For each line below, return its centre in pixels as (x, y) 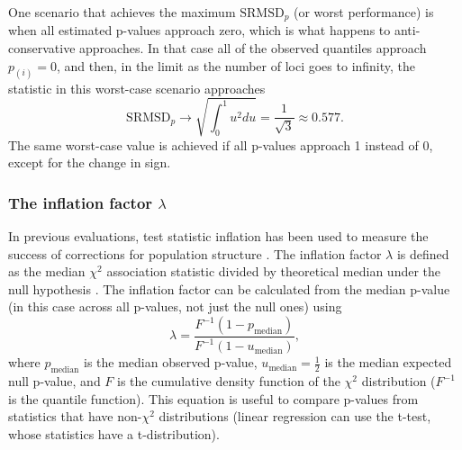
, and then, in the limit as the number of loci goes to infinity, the (236, 65)
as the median (47, 271)
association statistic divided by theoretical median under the (274, 271)
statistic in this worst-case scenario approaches (137, 88)
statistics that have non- (75, 416)
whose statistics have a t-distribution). (114, 433)
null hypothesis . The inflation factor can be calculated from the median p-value (229, 288)
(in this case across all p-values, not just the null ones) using (175, 306)
